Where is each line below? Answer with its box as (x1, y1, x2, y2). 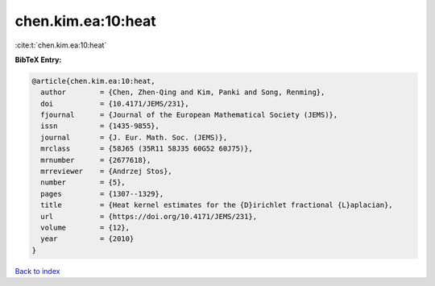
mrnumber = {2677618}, (40, 155, 151, 164)
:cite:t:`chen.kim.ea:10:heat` (14, 40, 107, 50)
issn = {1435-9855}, (40, 122, 160, 131)
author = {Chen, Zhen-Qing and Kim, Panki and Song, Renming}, (40, 88, 325, 97)
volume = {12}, (40, 223, 130, 232)
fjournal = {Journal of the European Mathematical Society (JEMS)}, (40, 110, 338, 120)
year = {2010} (40, 234, 135, 243)
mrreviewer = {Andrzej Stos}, (40, 167, 172, 176)
